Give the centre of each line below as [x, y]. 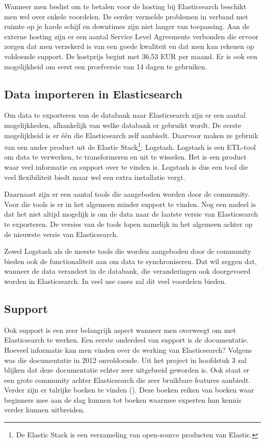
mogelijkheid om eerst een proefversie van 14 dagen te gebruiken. [106, 66]
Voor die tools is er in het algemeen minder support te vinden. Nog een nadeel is [130, 204]
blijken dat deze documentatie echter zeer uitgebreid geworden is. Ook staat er [127, 370]
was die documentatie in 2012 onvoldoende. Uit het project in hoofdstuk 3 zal [125, 360]
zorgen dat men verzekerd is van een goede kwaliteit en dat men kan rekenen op [129, 46]
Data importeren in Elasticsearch [93, 94]
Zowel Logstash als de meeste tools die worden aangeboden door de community [128, 251]
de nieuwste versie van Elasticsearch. [61, 234]
